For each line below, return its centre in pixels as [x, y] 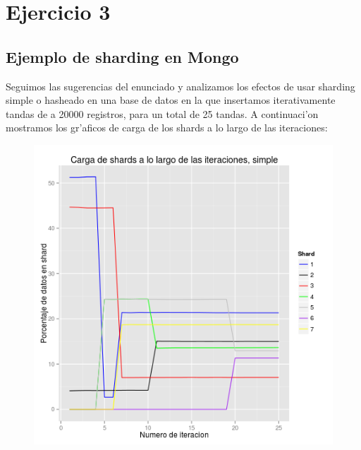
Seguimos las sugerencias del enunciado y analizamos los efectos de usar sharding [180, 86]
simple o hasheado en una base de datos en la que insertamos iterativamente [171, 100]
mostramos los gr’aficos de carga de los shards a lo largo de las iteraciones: [167, 128]
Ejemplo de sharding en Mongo [122, 56]
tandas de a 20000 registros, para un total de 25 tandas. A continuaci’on [162, 113]
